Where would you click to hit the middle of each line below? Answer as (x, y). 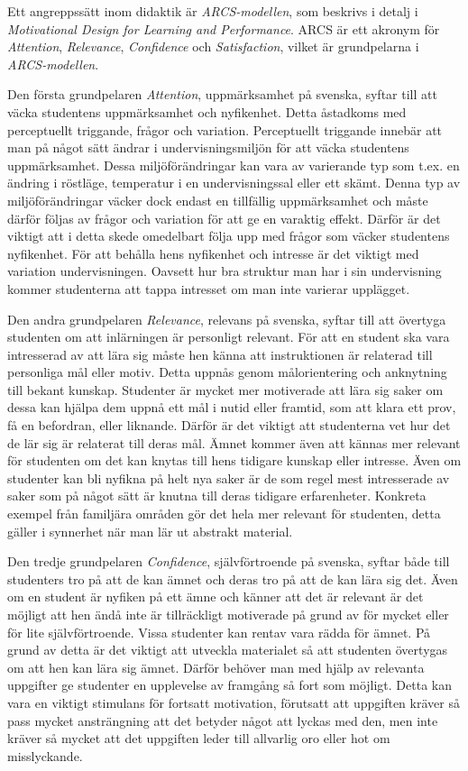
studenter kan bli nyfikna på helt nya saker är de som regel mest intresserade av (229, 477)
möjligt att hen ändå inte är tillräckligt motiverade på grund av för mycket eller (228, 614)
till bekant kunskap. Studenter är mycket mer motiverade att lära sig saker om (225, 389)
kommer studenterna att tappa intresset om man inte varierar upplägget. (209, 288)
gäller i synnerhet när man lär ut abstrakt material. (150, 531)
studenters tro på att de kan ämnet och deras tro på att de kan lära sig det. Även (233, 578)
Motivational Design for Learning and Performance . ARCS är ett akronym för (224, 28)
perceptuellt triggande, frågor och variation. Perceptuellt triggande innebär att (225, 129)
